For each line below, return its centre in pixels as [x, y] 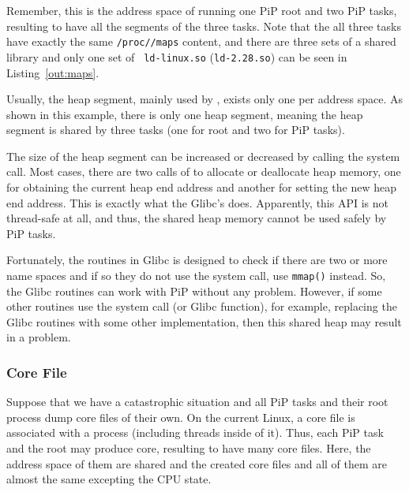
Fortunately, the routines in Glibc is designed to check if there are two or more [197, 260]
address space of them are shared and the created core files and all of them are [197, 463]
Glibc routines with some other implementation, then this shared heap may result [204, 321]
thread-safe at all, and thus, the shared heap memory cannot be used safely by [197, 218]
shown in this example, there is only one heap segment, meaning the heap [185, 114]
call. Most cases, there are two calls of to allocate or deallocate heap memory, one [204, 171]
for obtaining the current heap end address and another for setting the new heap [202, 187]
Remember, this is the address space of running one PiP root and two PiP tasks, [202, 10]
